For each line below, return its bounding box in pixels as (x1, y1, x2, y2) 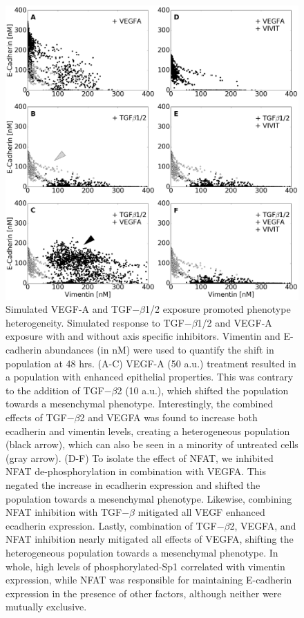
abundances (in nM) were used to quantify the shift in (44, 342, 274, 357)
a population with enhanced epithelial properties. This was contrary (6, 369, 294, 384)
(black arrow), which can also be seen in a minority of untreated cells (6, 437, 298, 452)
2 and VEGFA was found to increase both (79, 410, 258, 424)
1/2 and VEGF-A (197, 315, 272, 329)
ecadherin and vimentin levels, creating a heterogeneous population (6, 423, 290, 438)
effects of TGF (6, 410, 67, 424)
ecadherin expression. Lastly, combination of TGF (6, 518, 217, 532)
